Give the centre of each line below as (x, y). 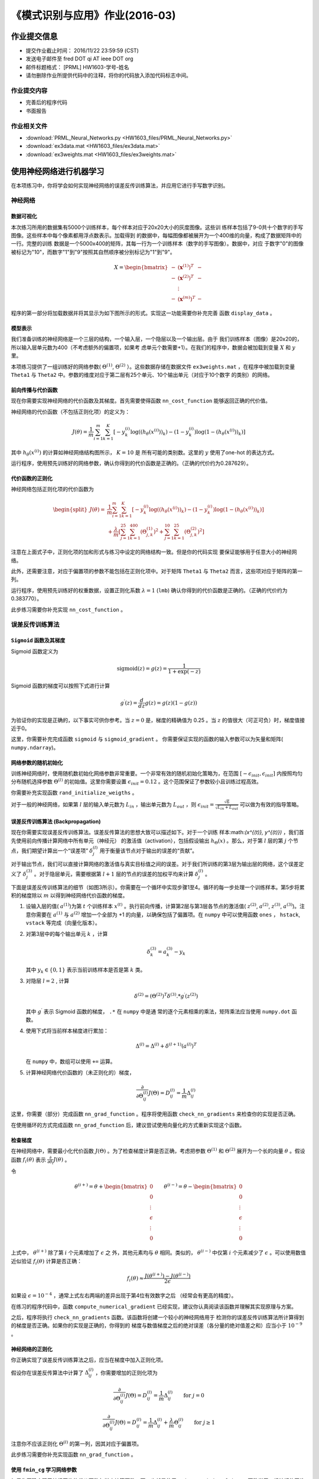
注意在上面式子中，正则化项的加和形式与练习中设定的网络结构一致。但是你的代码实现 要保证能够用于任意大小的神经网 (154, 552)
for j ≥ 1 (204, 1423)
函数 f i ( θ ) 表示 (29, 1160)
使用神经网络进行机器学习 (58, 171)
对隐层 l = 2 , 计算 (48, 981)
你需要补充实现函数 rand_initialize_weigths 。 (74, 792)
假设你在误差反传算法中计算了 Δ (50, 1373)
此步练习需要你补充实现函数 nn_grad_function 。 (74, 1455)
